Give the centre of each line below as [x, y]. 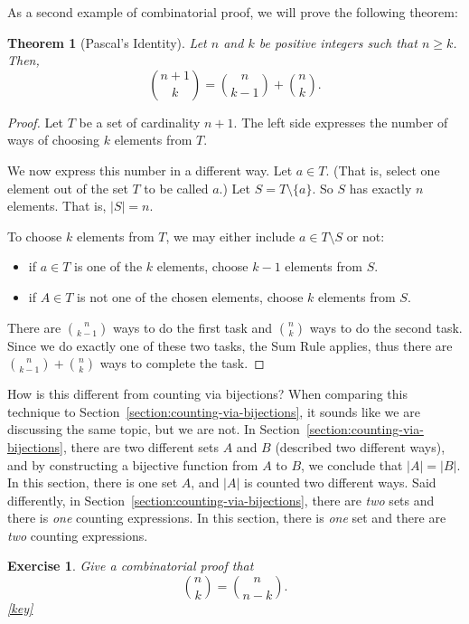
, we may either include [230, 236]
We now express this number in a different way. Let [150, 170]
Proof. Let [35, 122]
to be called [176, 188]
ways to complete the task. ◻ [182, 363]
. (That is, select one [383, 170]
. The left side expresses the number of [341, 122]
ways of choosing [54, 140]
